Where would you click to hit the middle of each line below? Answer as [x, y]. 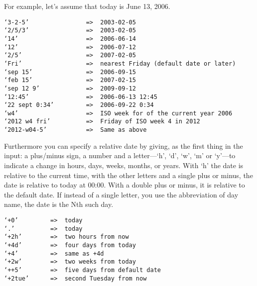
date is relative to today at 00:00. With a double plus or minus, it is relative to [125, 185]
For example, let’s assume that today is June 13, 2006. [87, 6]
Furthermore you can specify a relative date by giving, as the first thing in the [124, 145]
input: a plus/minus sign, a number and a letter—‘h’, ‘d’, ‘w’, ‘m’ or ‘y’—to [120, 155]
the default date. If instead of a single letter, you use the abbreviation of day [121, 194]
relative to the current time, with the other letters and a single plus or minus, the [128, 175]
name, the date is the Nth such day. [59, 204]
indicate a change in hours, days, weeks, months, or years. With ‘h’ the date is [124, 165]
